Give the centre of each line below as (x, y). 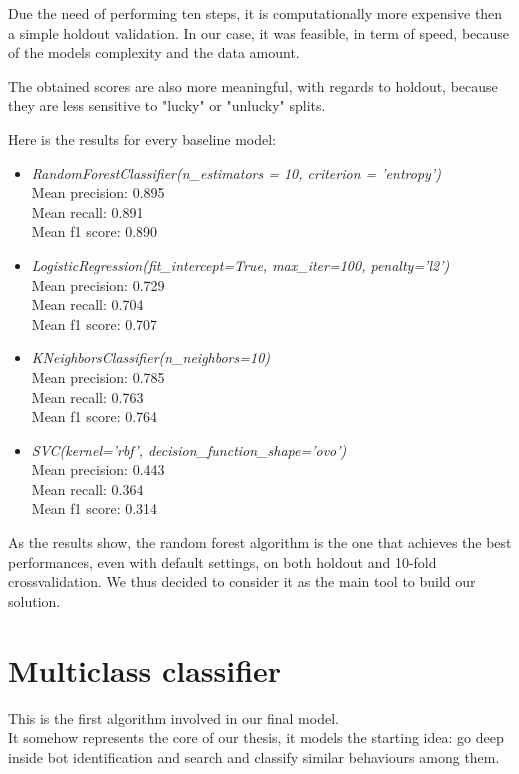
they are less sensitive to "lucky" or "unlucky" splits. (167, 105)
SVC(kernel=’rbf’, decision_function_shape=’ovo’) (189, 449)
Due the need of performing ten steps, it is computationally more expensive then (255, 13)
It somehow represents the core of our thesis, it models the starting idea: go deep (256, 737)
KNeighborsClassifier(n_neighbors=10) (151, 357)
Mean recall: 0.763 (87, 396)
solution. (34, 600)
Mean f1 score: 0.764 (94, 416)
